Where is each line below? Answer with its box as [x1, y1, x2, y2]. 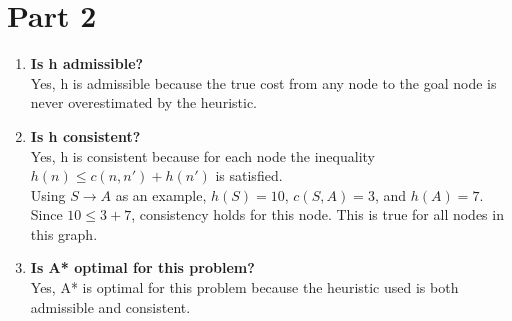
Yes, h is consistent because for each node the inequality [30, 145, 375, 166]
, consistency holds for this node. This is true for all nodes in [131, 204, 504, 225]
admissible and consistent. [30, 296, 191, 317]
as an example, [115, 184, 207, 205]
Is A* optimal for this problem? [30, 257, 255, 278]
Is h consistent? [30, 125, 141, 146]
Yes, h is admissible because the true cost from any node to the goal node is [30, 72, 497, 93]
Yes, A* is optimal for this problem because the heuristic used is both [30, 277, 459, 298]
